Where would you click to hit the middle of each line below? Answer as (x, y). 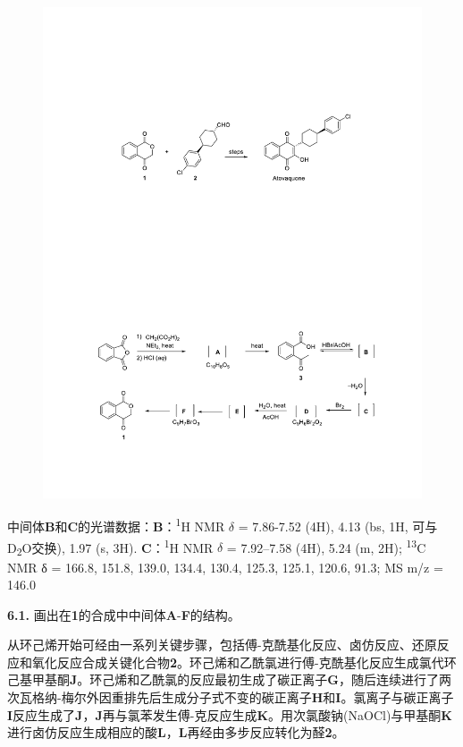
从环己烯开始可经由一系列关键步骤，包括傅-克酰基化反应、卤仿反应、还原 (222, 645)
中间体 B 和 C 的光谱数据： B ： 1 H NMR (116, 525)
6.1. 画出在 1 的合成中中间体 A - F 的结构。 (124, 614)
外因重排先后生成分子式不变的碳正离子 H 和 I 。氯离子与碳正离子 (270, 697)
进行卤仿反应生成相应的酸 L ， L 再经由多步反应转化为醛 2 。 (176, 732)
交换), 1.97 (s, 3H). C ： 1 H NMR (122, 546)
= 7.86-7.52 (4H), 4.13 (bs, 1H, (323, 526)
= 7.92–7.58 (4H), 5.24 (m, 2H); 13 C (326, 546)
